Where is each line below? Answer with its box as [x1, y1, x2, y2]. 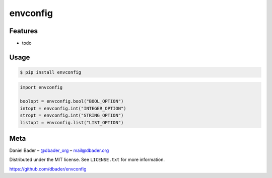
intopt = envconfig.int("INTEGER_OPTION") [20, 106, 126, 111]
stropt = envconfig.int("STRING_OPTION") [20, 113, 124, 118]
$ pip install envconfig [20, 69, 82, 75]
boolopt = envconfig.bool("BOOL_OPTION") [20, 99, 124, 104]
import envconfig [20, 84, 63, 90]
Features [9, 27, 38, 35]
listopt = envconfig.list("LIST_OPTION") [20, 120, 124, 125]
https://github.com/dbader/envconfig [9, 166, 87, 172]
